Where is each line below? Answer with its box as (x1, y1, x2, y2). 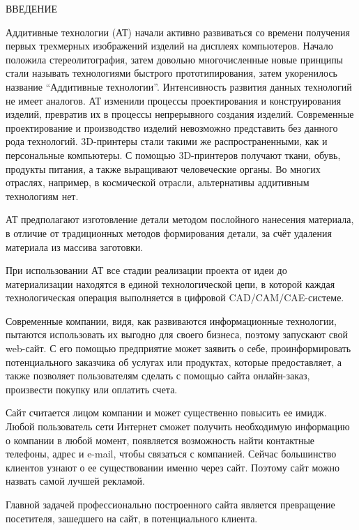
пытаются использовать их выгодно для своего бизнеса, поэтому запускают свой (6, 327, 348, 342)
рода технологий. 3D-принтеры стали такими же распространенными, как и (6, 134, 328, 149)
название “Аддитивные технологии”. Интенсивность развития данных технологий (6, 79, 352, 93)
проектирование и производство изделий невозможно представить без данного (6, 120, 338, 135)
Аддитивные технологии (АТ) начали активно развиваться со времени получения (6, 24, 350, 39)
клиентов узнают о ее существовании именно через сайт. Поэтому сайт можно (6, 460, 340, 474)
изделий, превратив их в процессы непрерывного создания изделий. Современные (6, 107, 354, 121)
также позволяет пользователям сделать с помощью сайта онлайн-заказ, (6, 368, 310, 383)
